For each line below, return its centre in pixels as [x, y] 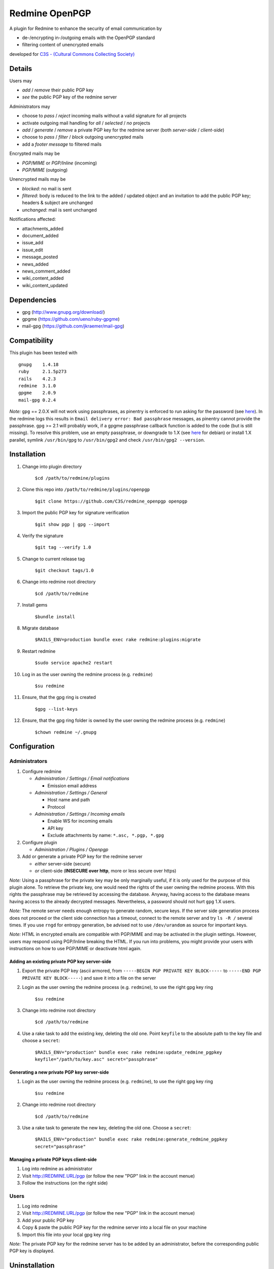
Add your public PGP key [48, 1220]
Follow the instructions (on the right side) [65, 1183]
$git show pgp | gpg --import [72, 524]
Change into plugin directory [52, 466]
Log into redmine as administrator [57, 1169]
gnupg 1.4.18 [39, 364]
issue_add [33, 243]
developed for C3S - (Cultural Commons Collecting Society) [72, 54]
